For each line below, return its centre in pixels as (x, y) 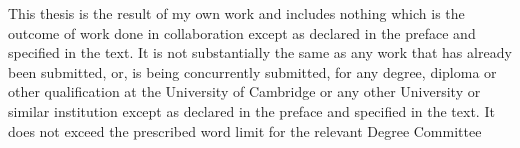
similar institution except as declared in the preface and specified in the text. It (251, 110)
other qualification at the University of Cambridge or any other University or (244, 91)
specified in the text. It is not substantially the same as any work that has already (260, 52)
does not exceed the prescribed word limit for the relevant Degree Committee (245, 130)
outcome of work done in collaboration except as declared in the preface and (242, 32)
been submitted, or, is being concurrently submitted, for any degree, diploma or (252, 71)
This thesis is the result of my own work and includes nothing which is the (236, 13)
